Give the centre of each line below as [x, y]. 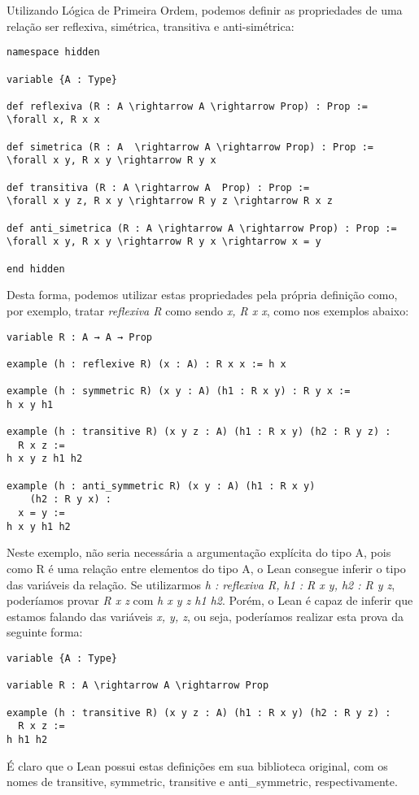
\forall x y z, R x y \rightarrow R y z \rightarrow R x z [170, 201]
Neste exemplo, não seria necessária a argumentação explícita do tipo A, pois [199, 552]
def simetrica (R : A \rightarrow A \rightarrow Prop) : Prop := [190, 147]
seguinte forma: [45, 632]
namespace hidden [53, 52]
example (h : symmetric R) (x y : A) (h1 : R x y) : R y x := [179, 391]
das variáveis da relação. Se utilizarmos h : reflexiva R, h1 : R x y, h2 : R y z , [201, 584]
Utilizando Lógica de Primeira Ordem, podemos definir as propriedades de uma [205, 10]
